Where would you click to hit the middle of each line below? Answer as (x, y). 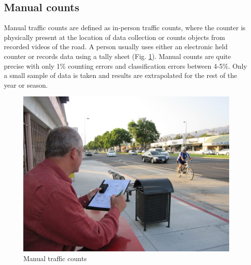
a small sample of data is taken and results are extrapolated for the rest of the (121, 75)
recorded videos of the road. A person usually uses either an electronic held (116, 47)
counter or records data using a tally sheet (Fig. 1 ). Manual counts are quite (117, 56)
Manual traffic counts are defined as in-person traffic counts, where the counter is (125, 28)
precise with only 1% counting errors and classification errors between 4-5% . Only (125, 66)
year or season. (26, 85)
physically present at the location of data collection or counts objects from (115, 37)
